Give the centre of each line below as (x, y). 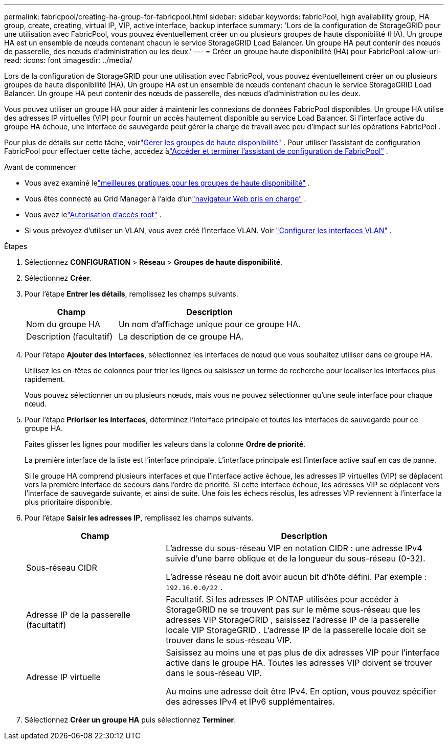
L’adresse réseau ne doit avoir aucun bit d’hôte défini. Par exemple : (296, 577)
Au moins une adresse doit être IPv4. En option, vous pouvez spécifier (301, 691)
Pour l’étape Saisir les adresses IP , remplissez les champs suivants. (139, 518)
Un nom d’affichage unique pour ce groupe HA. (209, 324)
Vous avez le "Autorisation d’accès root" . (93, 215)
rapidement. (45, 379)
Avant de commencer (40, 167)
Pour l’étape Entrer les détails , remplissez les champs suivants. (131, 294)
